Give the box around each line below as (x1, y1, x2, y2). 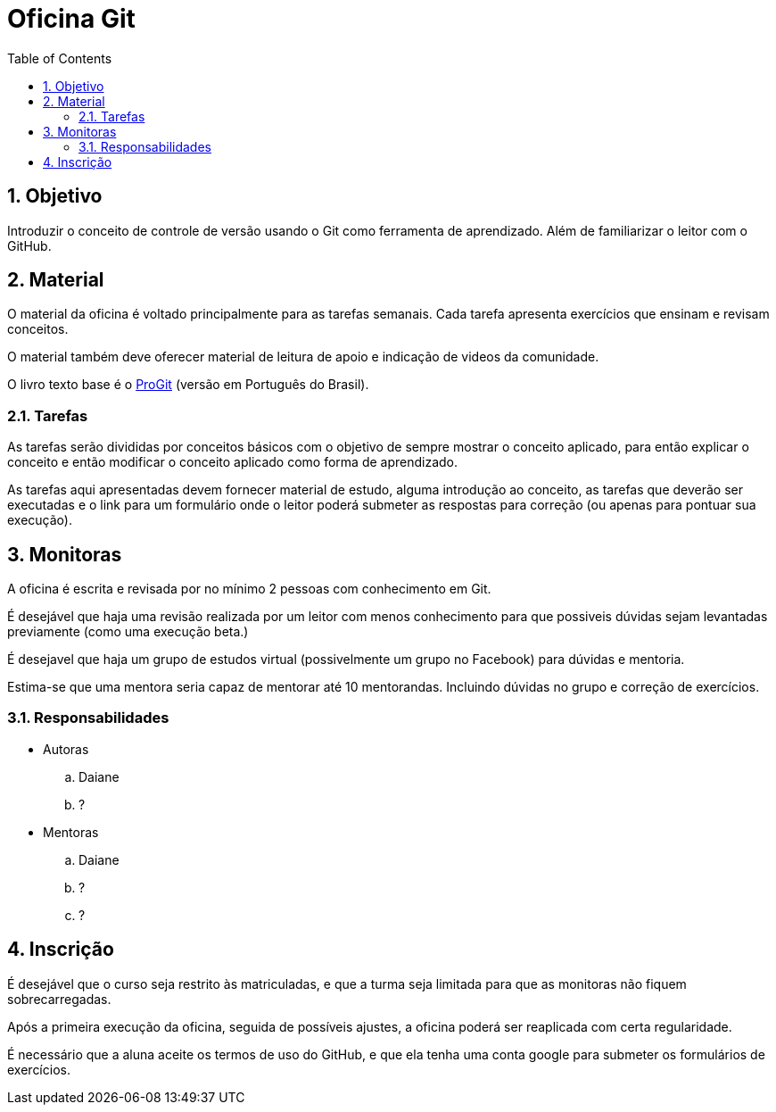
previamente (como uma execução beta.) (7, 624, 249, 640)
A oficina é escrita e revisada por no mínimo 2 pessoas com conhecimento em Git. (7, 581, 491, 597)
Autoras (43, 741, 89, 757)
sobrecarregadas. (7, 991, 111, 1007)
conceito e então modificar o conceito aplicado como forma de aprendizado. (7, 454, 458, 470)
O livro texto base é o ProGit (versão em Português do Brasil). (7, 377, 369, 393)
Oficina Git (7, 4, 136, 34)
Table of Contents (7, 50, 112, 66)
